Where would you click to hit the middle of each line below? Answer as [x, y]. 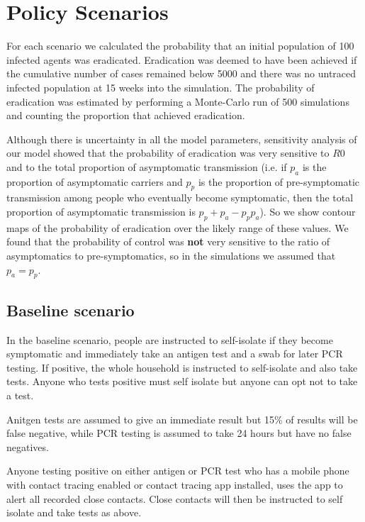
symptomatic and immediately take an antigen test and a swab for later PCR [175, 354]
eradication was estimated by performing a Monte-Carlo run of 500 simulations [178, 101]
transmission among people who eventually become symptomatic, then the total [180, 198]
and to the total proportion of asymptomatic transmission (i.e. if [147, 166]
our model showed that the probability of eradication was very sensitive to [168, 153]
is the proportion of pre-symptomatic [279, 181]
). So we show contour [308, 212]
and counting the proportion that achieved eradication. [126, 115]
